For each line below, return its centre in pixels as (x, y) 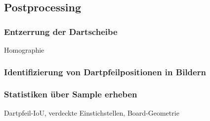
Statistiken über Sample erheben (71, 94)
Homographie (24, 50)
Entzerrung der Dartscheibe (61, 31)
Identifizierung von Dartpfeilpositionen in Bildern (105, 72)
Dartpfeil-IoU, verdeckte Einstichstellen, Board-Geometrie (92, 112)
